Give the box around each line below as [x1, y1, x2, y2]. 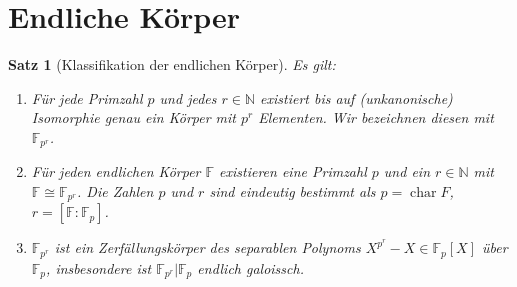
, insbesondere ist [46, 257, 152, 278]
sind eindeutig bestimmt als [209, 180, 376, 201]
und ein [383, 161, 430, 182]
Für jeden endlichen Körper [31, 161, 201, 182]
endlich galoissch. [197, 257, 304, 278]
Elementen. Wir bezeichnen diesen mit [258, 107, 494, 128]
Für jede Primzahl [31, 87, 143, 108]
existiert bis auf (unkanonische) [260, 87, 453, 108]
